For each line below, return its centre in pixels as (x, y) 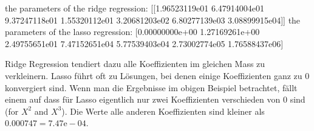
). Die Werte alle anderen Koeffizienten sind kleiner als (163, 111)
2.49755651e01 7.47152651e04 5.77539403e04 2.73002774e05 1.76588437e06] (144, 43)
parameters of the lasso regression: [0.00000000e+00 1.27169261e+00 (132, 32)
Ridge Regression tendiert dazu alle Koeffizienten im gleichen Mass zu (135, 64)
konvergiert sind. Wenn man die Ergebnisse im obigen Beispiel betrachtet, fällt (151, 87)
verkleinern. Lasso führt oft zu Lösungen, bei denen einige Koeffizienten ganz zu (154, 75)
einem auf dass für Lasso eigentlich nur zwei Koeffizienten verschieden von (143, 99)
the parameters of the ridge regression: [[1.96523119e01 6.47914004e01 (135, 8)
